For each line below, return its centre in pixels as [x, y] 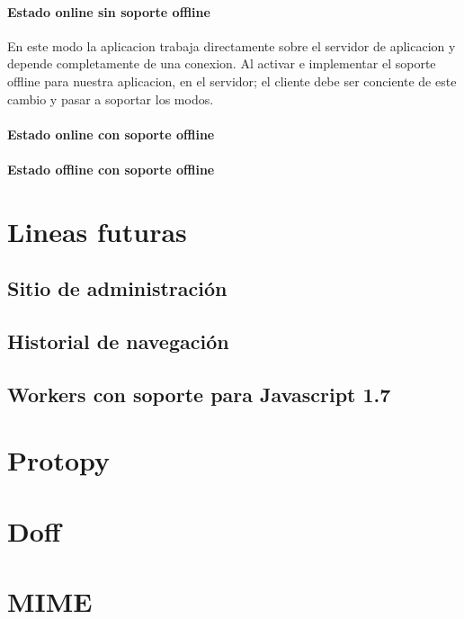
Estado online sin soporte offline [109, 11]
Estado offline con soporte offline [111, 169]
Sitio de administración [117, 288]
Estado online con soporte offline [111, 134]
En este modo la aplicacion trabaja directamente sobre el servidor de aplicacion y [232, 45]
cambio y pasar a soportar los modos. [111, 99]
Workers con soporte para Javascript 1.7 [199, 394]
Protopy [58, 460]
